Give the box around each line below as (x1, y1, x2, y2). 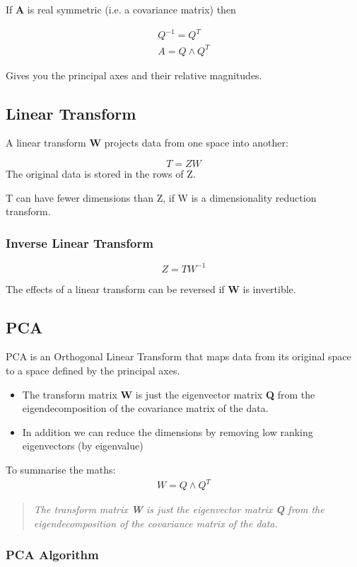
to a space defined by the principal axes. (6, 362, 180, 377)
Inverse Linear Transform (6, 234, 153, 251)
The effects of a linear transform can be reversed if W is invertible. (6, 281, 296, 296)
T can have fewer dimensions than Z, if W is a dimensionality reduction (6, 190, 317, 205)
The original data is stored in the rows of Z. (6, 166, 196, 181)
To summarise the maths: (6, 462, 116, 476)
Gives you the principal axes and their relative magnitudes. (6, 67, 262, 82)
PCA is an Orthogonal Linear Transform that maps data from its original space (6, 349, 351, 364)
